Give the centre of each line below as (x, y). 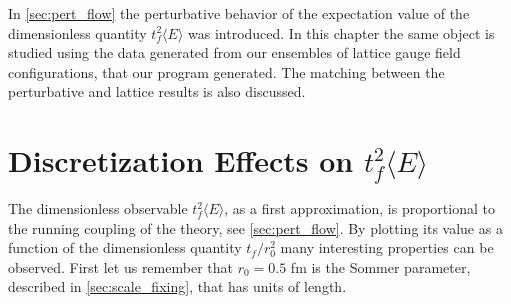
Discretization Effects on (181, 160)
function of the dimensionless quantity (125, 247)
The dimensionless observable (98, 208)
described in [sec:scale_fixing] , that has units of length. (177, 286)
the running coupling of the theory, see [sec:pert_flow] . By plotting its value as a (255, 227)
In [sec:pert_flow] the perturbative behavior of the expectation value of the (239, 13)
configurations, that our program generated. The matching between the (226, 71)
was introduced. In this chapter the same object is (341, 32)
